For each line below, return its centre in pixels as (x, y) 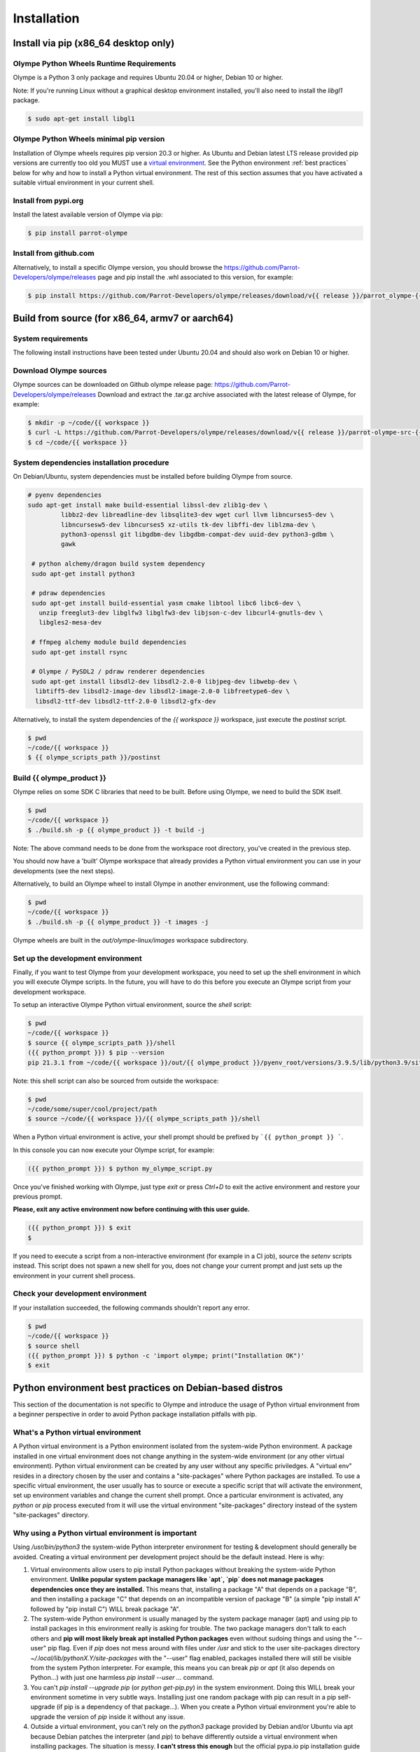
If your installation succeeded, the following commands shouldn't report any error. (131, 1308)
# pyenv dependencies (65, 495)
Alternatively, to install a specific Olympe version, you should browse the (118, 267)
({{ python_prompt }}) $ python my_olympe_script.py (120, 1168)
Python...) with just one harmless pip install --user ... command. (122, 1678)
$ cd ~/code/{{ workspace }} (78, 442)
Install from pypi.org (48, 200)
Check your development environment (80, 1294)
